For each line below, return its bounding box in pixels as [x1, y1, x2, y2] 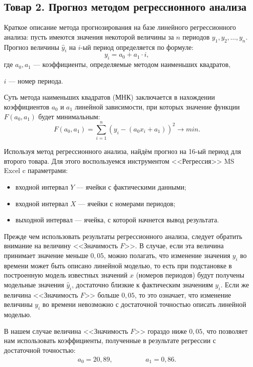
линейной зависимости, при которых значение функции [75, 101, 240, 111]
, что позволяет [202, 325, 248, 336]
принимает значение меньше [4, 250, 88, 260]
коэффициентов [4, 101, 49, 111]
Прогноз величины [4, 42, 60, 52]
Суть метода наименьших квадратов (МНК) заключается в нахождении [4, 92, 215, 102]
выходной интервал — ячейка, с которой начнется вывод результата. [15, 215, 219, 225]
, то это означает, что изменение [134, 289, 231, 300]
